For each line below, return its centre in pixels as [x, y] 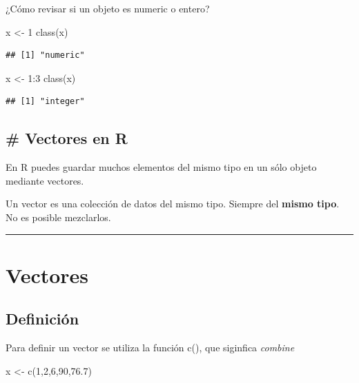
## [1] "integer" [45, 102]
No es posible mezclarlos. [58, 217]
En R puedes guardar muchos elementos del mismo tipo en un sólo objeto [161, 167]
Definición [42, 319]
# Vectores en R [67, 138]
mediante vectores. [45, 180]
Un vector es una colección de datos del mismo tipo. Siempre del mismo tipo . [173, 204]
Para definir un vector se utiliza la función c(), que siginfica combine [150, 348]
